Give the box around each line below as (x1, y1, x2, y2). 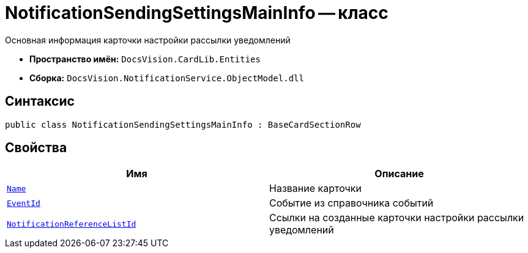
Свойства (5, 140, 67, 156)
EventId (7, 198, 40, 208)
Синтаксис (5, 94, 75, 109)
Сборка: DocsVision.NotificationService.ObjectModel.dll (29, 72, 304, 83)
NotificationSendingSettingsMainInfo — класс (5, 2, 389, 23)
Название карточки (269, 182, 362, 195)
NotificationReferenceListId (7, 219, 136, 229)
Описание (374, 167, 424, 180)
